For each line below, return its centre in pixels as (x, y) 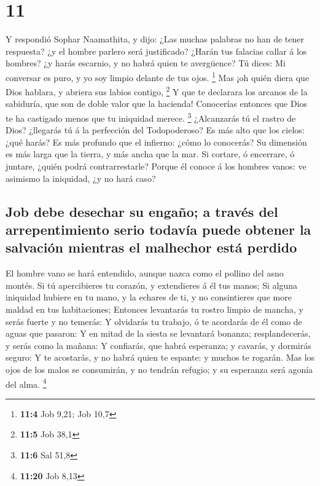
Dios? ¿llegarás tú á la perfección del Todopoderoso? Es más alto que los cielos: (155, 130)
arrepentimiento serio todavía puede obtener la (158, 229)
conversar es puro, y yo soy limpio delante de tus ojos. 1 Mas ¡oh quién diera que (158, 76)
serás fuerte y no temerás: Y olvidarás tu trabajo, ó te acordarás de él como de (154, 321)
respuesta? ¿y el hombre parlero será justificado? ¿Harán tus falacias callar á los (156, 51)
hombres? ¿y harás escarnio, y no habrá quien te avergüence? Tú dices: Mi (146, 63)
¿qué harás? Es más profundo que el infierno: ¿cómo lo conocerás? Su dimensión (156, 142)
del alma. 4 (26, 383)
